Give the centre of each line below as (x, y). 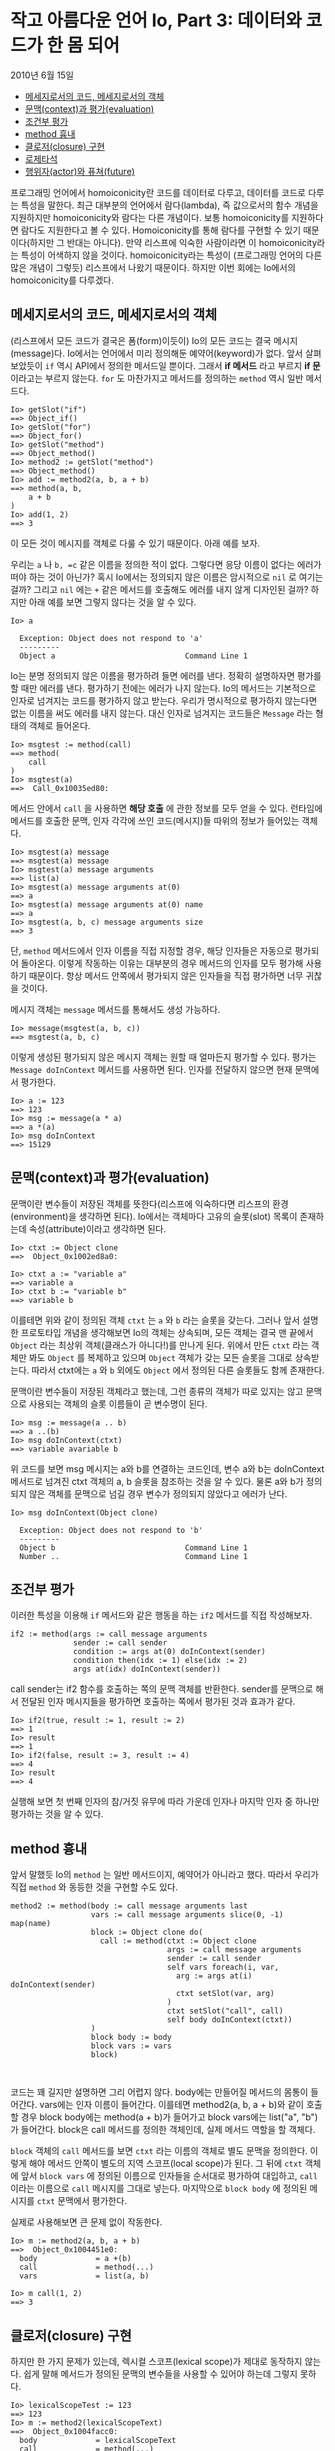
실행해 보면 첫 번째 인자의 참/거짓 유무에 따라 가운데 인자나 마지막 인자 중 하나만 (165, 1802)
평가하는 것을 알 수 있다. (57, 1814)
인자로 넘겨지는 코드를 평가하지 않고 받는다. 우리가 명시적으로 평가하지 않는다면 (164, 700)
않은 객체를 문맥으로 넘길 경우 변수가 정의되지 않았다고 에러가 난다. (158, 1493)
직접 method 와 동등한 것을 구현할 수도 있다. (94, 1887)
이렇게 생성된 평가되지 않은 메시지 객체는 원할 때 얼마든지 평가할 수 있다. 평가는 (163, 1057)
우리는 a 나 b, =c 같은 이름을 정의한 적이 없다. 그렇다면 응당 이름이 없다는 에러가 (166, 564)
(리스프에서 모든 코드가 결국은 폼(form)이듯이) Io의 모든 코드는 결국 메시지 (154, 340)
